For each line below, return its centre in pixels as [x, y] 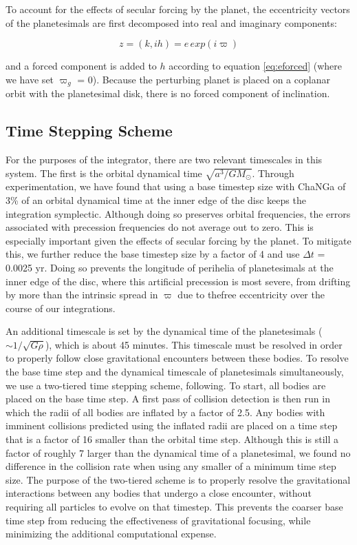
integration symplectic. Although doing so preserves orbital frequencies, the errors [178, 213]
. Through [273, 173]
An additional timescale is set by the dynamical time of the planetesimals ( [164, 331]
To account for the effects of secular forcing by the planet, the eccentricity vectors [178, 9]
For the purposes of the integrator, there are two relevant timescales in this [164, 160]
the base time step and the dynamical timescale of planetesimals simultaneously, [175, 372]
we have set [30, 79]
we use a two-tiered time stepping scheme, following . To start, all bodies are [166, 385]
